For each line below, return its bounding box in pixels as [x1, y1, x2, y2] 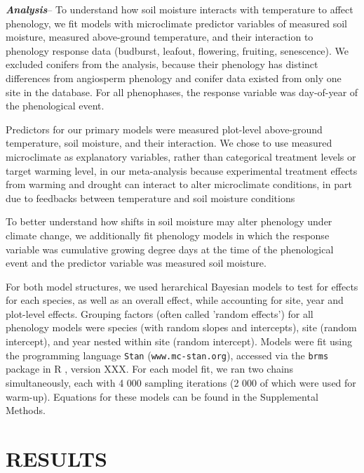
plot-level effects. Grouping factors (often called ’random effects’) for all [6, 306, 314, 321]
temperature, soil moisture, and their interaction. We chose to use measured [6, 135, 332, 150]
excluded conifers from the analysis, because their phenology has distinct [6, 57, 318, 72]
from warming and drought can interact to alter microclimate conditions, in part [6, 177, 352, 192]
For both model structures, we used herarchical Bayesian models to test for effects [6, 279, 358, 293]
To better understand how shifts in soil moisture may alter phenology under [6, 214, 332, 229]
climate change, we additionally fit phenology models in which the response [6, 227, 330, 242]
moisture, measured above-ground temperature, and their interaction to [6, 29, 314, 44]
